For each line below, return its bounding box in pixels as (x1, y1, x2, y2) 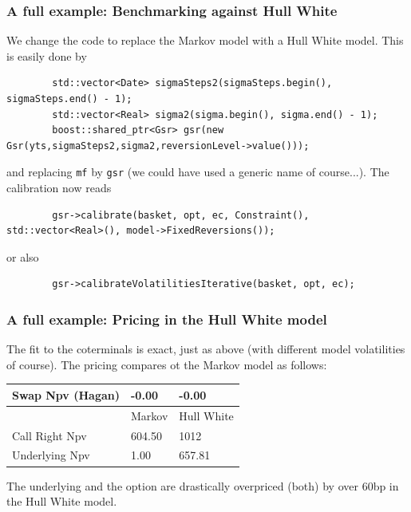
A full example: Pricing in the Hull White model (6, 309, 327, 329)
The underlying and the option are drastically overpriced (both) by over (6, 477, 358, 494)
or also (6, 248, 39, 265)
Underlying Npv (12, 447, 90, 463)
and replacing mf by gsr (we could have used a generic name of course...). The (6, 163, 389, 180)
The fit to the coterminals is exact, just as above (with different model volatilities (6, 341, 405, 357)
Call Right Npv (12, 427, 87, 443)
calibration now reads (6, 179, 112, 196)
